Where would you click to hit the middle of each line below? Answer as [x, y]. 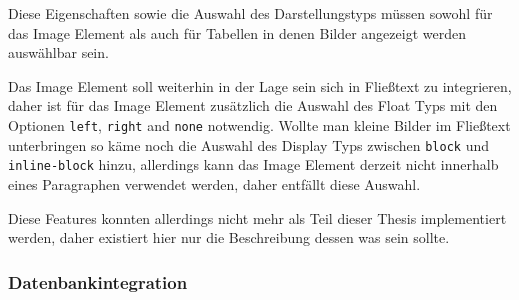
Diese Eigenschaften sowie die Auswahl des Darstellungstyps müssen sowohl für [250, 13]
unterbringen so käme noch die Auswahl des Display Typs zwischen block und [249, 144]
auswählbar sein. [58, 52]
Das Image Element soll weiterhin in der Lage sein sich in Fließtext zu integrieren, [260, 85]
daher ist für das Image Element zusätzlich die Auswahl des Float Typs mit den [253, 105]
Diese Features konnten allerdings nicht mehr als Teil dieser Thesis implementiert [257, 217]
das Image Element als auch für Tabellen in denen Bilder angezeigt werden [237, 32]
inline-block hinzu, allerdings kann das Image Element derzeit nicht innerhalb [253, 164]
